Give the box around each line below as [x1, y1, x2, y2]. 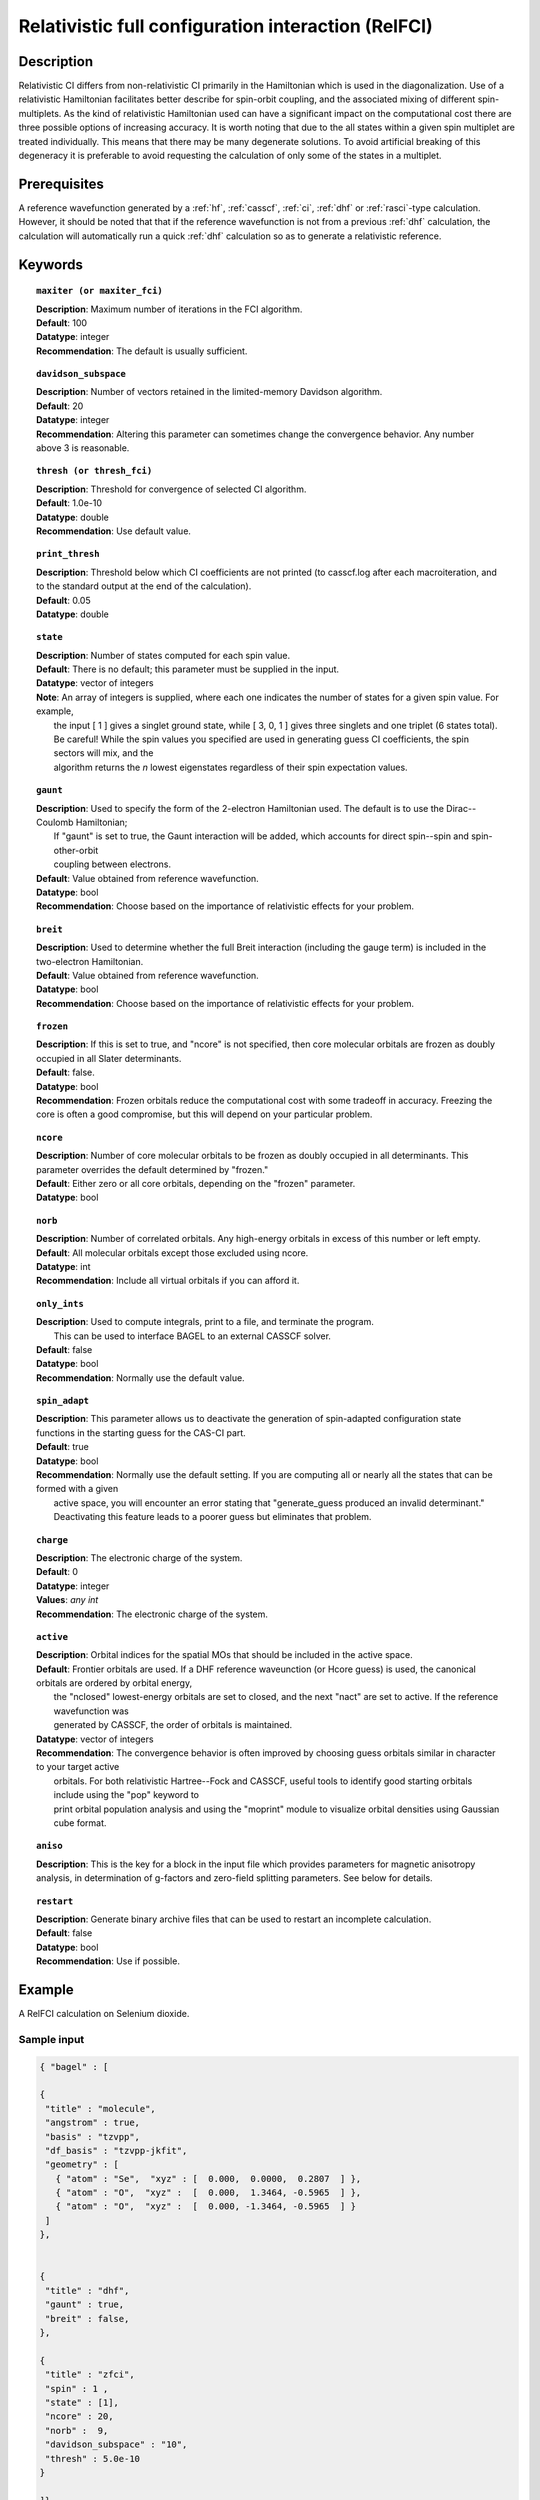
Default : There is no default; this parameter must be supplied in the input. [36, 663, 340, 675]
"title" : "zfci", [45, 2369, 135, 2380]
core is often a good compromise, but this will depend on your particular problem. [36, 1108, 373, 1120]
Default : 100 [36, 316, 88, 329]
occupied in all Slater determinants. [36, 1052, 182, 1064]
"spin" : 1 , [45, 2383, 109, 2394]
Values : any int [36, 1594, 99, 1606]
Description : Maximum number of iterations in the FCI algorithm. [36, 303, 303, 315]
